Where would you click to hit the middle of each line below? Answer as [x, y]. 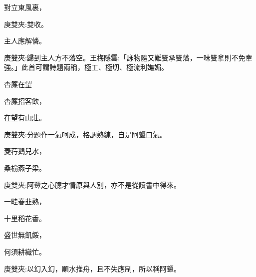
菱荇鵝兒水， [25, 151]
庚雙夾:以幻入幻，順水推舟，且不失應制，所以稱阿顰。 [92, 268]
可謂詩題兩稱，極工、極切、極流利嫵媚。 [102, 67]
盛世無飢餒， [25, 235]
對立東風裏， [25, 7]
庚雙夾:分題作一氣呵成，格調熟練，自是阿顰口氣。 [85, 134]
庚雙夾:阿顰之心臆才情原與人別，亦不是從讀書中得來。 [92, 184]
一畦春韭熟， [25, 201]
